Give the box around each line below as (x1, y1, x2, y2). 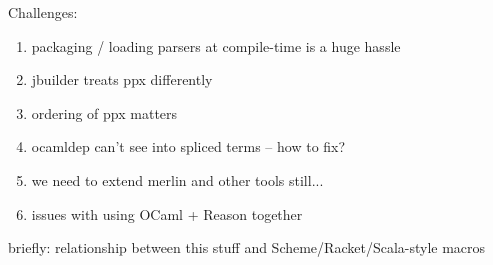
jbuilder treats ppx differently (31, 69, 213, 90)
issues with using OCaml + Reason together (31, 203, 303, 224)
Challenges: (8, 2, 78, 22)
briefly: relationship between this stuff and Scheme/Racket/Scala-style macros (8, 237, 486, 258)
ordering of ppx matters (31, 102, 178, 123)
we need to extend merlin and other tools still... (31, 169, 324, 190)
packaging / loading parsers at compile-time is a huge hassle (31, 35, 401, 56)
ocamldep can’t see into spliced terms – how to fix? (31, 136, 346, 157)
